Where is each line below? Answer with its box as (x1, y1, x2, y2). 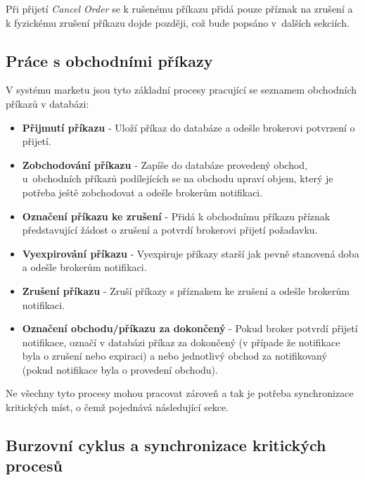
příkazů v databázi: (6, 96, 89, 110)
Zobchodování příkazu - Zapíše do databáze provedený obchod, (22, 157, 308, 172)
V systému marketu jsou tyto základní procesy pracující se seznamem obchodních (6, 82, 357, 97)
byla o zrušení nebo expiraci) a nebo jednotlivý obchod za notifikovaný (22, 348, 327, 363)
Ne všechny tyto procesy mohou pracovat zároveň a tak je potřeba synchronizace (6, 386, 354, 400)
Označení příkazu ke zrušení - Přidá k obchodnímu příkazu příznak (22, 208, 331, 223)
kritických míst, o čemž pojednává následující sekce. (6, 400, 229, 415)
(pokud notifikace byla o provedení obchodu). (22, 362, 218, 377)
